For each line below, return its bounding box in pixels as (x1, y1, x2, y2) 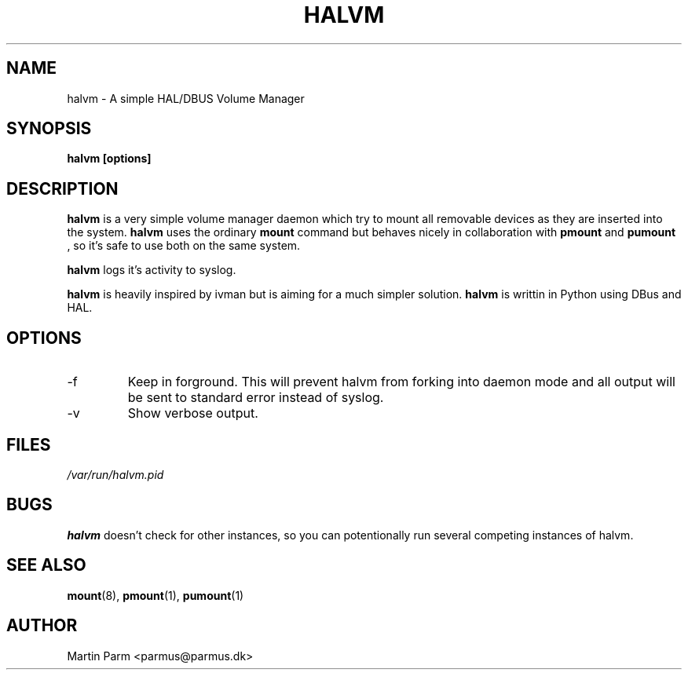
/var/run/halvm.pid (67, 467, 164, 481)
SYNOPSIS (6, 119, 92, 139)
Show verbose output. (127, 405, 258, 422)
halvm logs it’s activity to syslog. (67, 263, 236, 277)
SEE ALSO (6, 555, 86, 576)
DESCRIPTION (6, 178, 119, 199)
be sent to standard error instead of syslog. (127, 389, 384, 406)
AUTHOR (6, 616, 78, 636)
